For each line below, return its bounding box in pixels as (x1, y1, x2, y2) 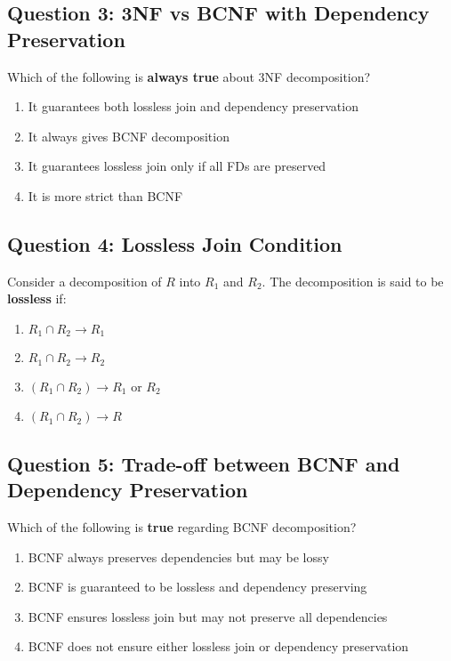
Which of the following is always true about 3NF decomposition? (7, 67, 371, 85)
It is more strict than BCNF (28, 186, 183, 205)
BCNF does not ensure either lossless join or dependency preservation (28, 637, 409, 656)
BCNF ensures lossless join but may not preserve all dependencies (28, 607, 388, 625)
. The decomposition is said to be (262, 271, 444, 290)
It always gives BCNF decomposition (28, 126, 230, 145)
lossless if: (7, 289, 67, 308)
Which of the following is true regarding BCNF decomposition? (7, 518, 357, 536)
